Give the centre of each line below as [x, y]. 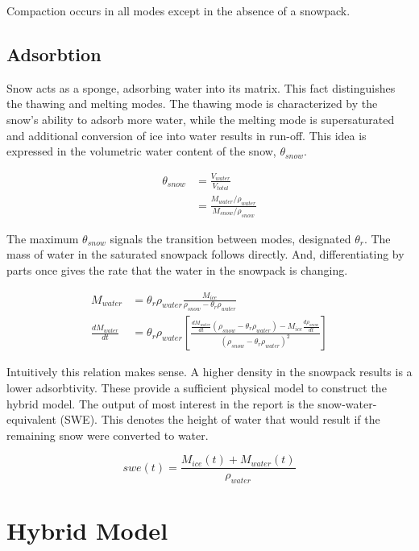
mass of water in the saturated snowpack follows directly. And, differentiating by [205, 254]
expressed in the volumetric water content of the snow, [141, 151]
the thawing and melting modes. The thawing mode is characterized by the [192, 104]
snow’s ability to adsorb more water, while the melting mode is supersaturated [201, 119]
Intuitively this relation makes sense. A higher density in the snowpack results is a [209, 372]
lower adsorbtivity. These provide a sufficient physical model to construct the [197, 387]
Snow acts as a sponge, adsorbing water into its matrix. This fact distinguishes [201, 87]
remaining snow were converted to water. [108, 435]
